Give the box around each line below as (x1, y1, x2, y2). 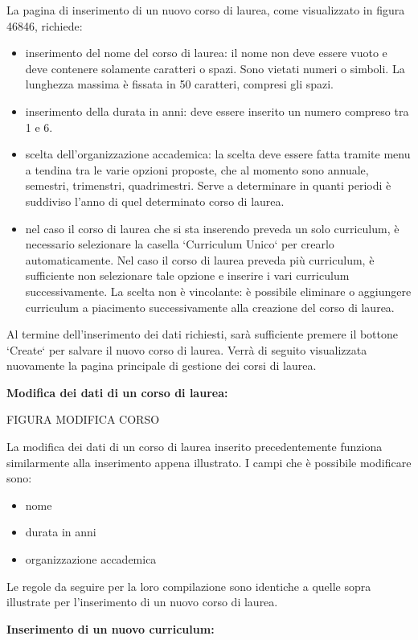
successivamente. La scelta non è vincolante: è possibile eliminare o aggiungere (25, 282, 412, 299)
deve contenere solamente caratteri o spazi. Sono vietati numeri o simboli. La (25, 59, 405, 76)
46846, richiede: (6, 17, 83, 34)
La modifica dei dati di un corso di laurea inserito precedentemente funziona (6, 438, 383, 455)
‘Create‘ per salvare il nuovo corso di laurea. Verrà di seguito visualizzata (6, 341, 367, 358)
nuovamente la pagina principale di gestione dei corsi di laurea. (6, 357, 317, 374)
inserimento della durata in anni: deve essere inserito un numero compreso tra (25, 102, 409, 119)
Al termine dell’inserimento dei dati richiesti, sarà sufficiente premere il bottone (6, 326, 399, 343)
